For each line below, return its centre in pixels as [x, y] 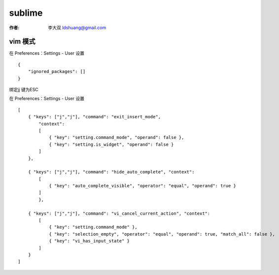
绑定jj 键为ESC [24, 90]
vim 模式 [22, 42]
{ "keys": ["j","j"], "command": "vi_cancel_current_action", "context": [119, 213]
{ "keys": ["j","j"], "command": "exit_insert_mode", [94, 117]
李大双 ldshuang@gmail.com [77, 28]
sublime [26, 13]
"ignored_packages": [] [57, 72]
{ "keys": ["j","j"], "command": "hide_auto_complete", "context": [111, 172]
